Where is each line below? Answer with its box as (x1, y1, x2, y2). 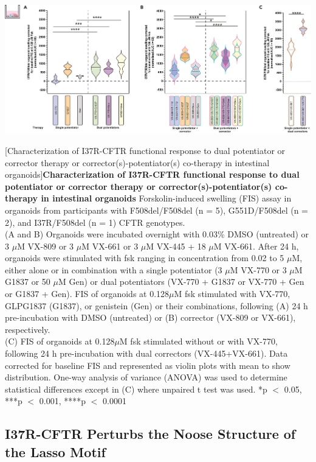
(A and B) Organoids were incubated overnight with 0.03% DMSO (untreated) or (5, 228, 309, 240)
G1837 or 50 (5, 275, 50, 288)
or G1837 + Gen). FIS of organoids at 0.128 (5, 287, 170, 300)
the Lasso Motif (5, 442, 106, 461)
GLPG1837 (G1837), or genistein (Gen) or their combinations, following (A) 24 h (5, 299, 308, 312)
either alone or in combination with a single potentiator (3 (5, 263, 222, 276)
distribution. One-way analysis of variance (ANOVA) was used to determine (5, 371, 287, 383)
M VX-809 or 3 (17, 239, 74, 252)
